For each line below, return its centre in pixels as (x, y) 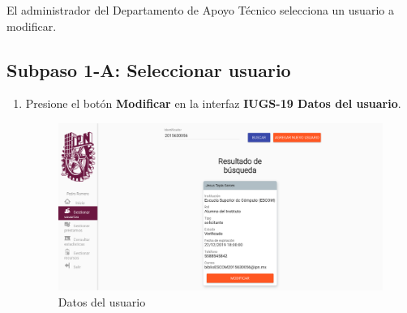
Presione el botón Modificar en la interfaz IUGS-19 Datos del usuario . (213, 103)
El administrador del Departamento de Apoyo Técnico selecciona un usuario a (200, 10)
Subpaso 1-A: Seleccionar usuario (149, 69)
